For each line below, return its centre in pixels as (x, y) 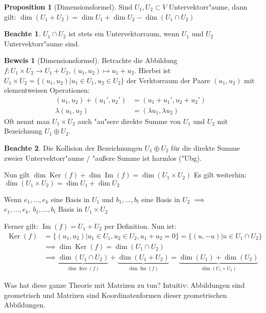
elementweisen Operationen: (47, 90)
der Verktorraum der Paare (168, 80)
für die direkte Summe (206, 148)
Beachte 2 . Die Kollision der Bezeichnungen (73, 148)
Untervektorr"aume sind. (42, 43)
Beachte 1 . (22, 34)
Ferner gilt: (21, 226)
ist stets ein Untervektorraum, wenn (124, 34)
